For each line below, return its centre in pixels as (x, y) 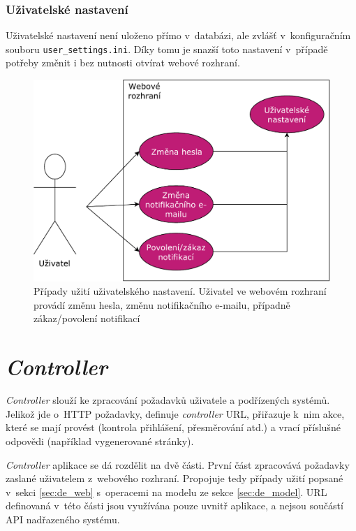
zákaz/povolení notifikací (87, 318)
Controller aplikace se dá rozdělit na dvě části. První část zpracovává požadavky (178, 464)
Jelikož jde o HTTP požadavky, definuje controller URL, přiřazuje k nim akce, (175, 413)
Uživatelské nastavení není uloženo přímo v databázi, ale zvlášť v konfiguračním (178, 35)
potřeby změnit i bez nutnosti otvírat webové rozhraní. (123, 63)
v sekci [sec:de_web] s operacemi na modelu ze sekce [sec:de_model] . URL (166, 492)
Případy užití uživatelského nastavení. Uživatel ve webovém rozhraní (180, 291)
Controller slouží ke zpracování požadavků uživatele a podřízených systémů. (168, 400)
